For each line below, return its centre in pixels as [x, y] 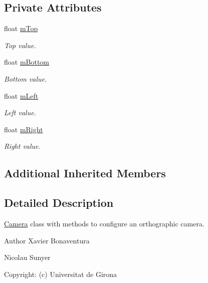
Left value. [20, 112]
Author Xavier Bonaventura [47, 240]
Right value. [22, 146]
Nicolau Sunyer [27, 257]
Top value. [20, 45]
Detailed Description [59, 203]
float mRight [24, 129]
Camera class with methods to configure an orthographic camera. [104, 223]
